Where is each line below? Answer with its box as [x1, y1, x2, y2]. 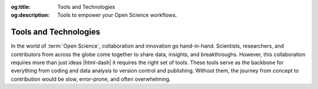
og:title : [11, 4, 31, 10]
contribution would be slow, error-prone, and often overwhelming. [11, 75, 171, 83]
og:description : [11, 12, 50, 19]
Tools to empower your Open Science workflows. [57, 12, 177, 19]
